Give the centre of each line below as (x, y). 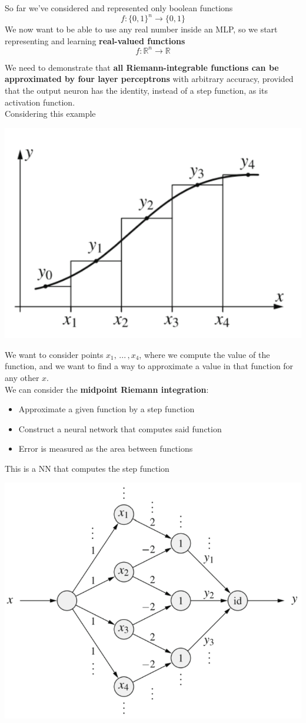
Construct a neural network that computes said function (120, 428)
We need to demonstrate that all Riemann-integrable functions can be (142, 67)
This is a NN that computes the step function (87, 468)
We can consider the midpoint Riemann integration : (107, 389)
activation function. (40, 102)
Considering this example (50, 114)
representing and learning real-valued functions (95, 40)
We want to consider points (54, 354)
